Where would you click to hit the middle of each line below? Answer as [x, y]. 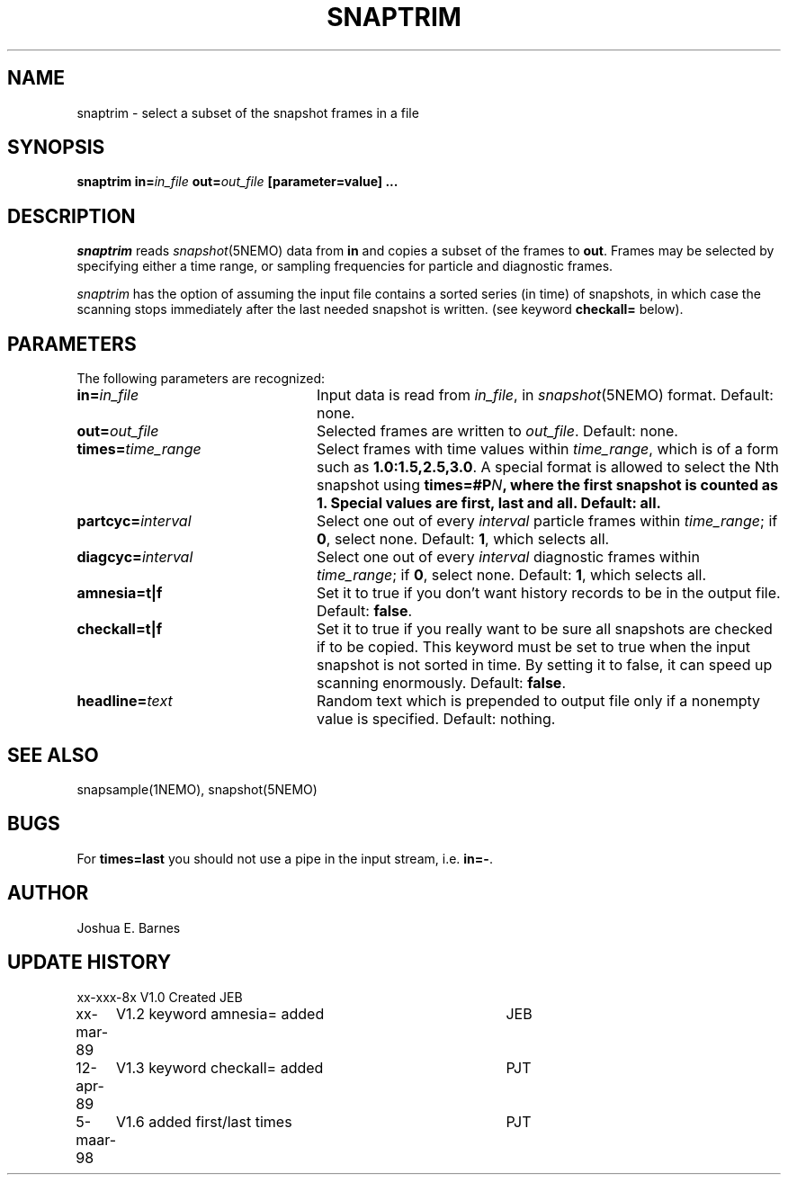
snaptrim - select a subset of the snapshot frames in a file [248, 112]
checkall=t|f [120, 629]
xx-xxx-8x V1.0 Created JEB [160, 997]
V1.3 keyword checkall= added [220, 1067]
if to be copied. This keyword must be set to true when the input [533, 647]
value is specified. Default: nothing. [436, 719]
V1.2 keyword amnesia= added [220, 1013]
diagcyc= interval [135, 557]
